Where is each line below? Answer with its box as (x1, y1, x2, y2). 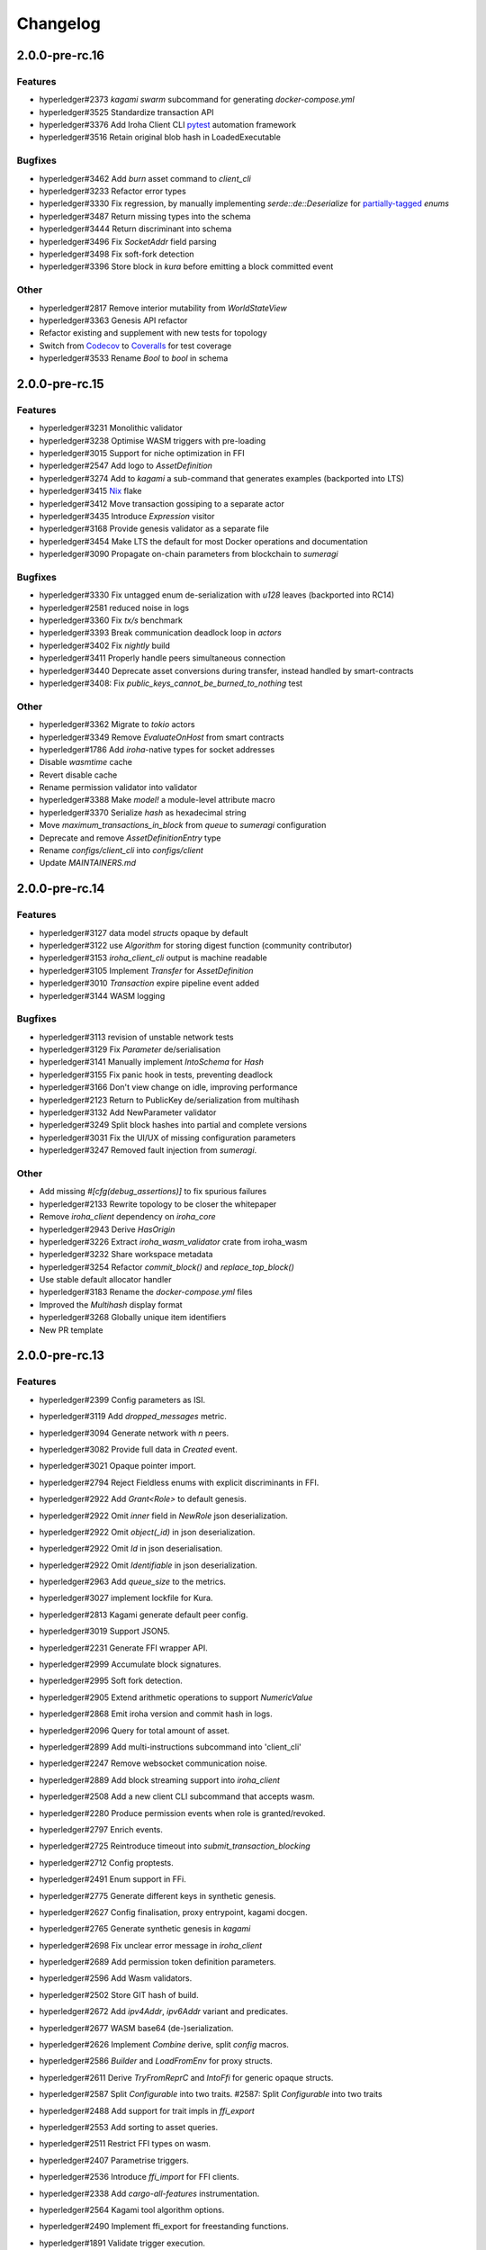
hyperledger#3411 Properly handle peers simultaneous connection (39, 652, 286, 663)
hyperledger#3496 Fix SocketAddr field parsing (39, 236, 217, 247)
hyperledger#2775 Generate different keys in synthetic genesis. (39, 1890, 276, 1901)
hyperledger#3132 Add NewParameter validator (39, 1107, 217, 1118)
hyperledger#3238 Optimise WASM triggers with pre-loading (39, 435, 265, 445)
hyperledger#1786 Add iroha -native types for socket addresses (39, 743, 275, 755)
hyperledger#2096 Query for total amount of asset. (39, 1724, 229, 1736)
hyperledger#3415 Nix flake (39, 486, 143, 497)
